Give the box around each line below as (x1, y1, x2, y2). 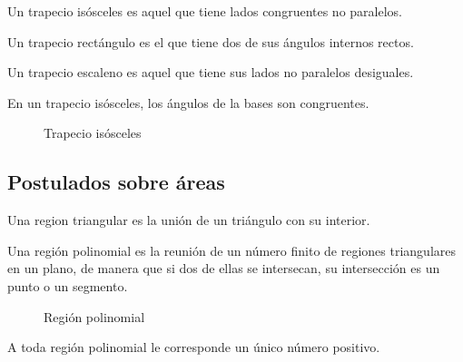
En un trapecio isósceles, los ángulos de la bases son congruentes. (7, 93, 369, 112)
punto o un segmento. (7, 276, 128, 295)
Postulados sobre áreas (7, 168, 225, 196)
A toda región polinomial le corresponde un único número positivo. (7, 338, 380, 357)
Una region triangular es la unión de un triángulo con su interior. (7, 210, 370, 230)
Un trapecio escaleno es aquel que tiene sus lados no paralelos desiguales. (7, 63, 414, 82)
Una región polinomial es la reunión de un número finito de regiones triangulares (7, 240, 457, 259)
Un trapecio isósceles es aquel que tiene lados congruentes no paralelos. (7, 2, 402, 20)
